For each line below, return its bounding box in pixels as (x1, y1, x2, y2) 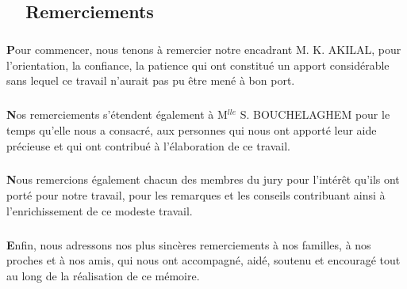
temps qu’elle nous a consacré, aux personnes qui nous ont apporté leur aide (6, 121, 377, 138)
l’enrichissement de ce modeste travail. (6, 202, 193, 219)
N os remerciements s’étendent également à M (6, 106, 228, 123)
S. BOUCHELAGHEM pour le (240, 106, 390, 123)
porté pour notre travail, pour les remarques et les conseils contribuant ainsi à (6, 187, 386, 203)
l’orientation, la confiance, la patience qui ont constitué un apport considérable (6, 56, 390, 73)
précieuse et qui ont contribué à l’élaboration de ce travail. (6, 137, 291, 154)
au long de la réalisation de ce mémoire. (6, 267, 200, 283)
